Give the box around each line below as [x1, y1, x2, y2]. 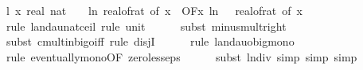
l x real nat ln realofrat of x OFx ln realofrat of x [6, 2, 302, 18]
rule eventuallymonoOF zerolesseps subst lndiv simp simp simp [6, 48, 357, 64]
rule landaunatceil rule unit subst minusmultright [6, 17, 287, 34]
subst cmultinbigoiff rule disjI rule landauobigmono [6, 33, 295, 50]
